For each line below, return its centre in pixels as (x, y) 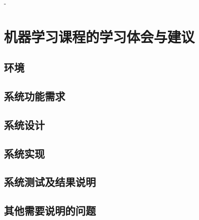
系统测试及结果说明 (50, 182)
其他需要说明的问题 (50, 211)
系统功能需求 (35, 96)
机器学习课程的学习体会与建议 (99, 36)
